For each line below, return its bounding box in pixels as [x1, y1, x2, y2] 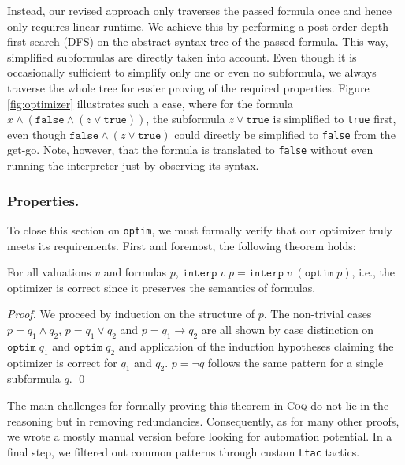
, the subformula [146, 111, 225, 127]
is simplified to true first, [273, 111, 396, 127]
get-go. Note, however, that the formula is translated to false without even [7, 141, 373, 158]
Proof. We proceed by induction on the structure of [7, 306, 255, 322]
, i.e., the [351, 264, 396, 280]
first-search [7, 33, 60, 50]
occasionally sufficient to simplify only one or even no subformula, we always [7, 64, 377, 81]
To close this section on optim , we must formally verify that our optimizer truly [7, 221, 392, 238]
